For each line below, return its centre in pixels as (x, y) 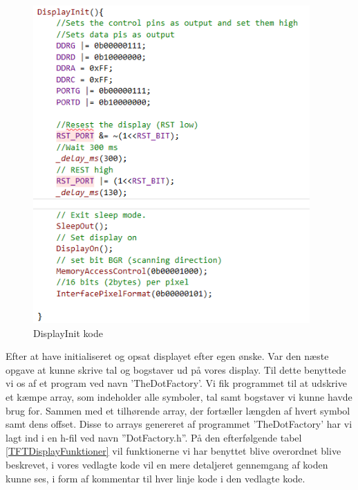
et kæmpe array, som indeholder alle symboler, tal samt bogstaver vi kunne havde (179, 396)
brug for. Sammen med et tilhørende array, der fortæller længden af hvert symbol (178, 410)
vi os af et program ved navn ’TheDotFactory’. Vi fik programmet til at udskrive (176, 383)
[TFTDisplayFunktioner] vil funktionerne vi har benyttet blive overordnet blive (173, 451)
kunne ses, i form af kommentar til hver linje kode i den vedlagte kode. (156, 478)
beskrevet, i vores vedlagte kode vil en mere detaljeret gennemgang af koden (167, 464)
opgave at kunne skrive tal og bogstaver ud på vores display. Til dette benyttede (176, 369)
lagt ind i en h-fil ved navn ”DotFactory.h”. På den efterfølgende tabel (154, 437)
